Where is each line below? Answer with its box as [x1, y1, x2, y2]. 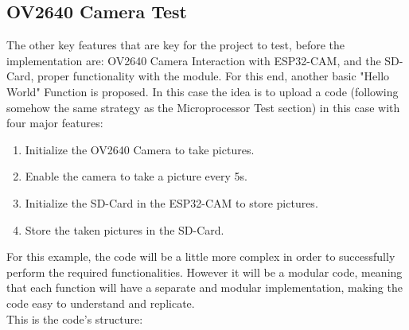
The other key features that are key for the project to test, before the [6, 37, 345, 53]
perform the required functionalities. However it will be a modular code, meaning [6, 263, 403, 280]
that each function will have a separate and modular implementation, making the [6, 279, 403, 296]
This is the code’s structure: [6, 310, 143, 327]
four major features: [6, 115, 103, 131]
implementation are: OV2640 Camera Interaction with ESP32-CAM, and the [6, 52, 381, 68]
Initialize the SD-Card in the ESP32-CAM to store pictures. [25, 194, 318, 211]
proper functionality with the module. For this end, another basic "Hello [37, 68, 390, 84]
